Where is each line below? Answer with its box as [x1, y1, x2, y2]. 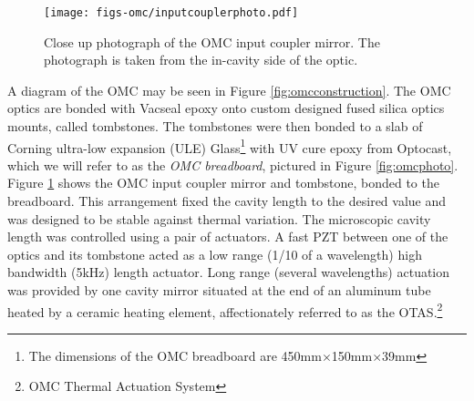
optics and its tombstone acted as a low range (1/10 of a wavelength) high [7, 244, 422, 263]
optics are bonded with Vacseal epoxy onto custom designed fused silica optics [7, 98, 445, 118]
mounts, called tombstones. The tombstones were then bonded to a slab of [7, 117, 423, 136]
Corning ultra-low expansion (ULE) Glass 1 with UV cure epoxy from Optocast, [7, 135, 452, 157]
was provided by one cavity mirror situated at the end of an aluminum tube [7, 281, 431, 300]
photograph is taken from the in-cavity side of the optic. [44, 50, 358, 69]
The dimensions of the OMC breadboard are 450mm [28, 345, 322, 365]
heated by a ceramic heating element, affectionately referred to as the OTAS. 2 [7, 299, 443, 321]
